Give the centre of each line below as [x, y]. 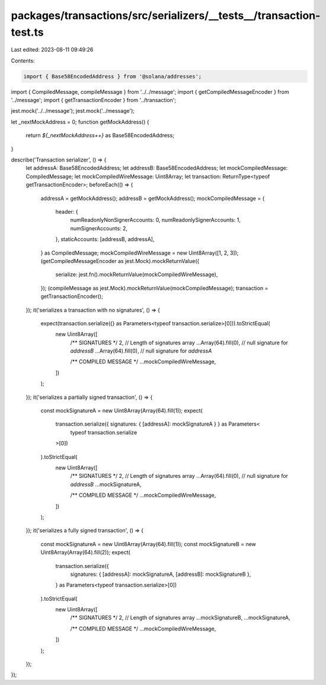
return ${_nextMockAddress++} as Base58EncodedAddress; [100, 135]
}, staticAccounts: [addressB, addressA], [105, 239]
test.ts [27, 32]
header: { [67, 212]
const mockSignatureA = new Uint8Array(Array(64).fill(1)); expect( [122, 411]
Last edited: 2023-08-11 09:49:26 [52, 50]
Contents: [23, 61]
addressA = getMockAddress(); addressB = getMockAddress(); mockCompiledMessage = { [153, 198]
